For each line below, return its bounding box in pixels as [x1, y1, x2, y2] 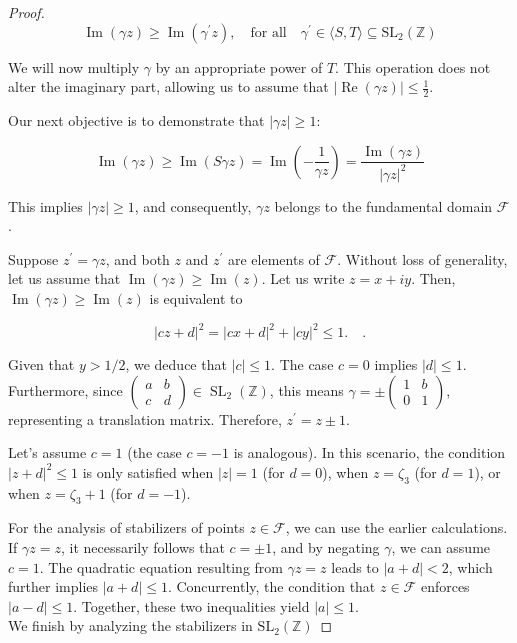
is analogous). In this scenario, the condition [233, 442, 506, 463]
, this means [269, 379, 344, 400]
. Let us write [261, 268, 345, 289]
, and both [105, 248, 170, 269]
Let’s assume [8, 442, 87, 463]
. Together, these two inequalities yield [73, 595, 310, 616]
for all [250, 25, 287, 40]
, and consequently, [134, 195, 252, 216]
